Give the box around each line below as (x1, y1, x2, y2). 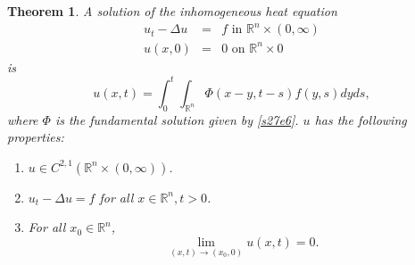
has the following (314, 110, 407, 128)
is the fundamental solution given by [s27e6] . (54, 110, 299, 128)
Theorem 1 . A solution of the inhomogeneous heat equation (7, 2, 337, 20)
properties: (7, 128, 64, 146)
